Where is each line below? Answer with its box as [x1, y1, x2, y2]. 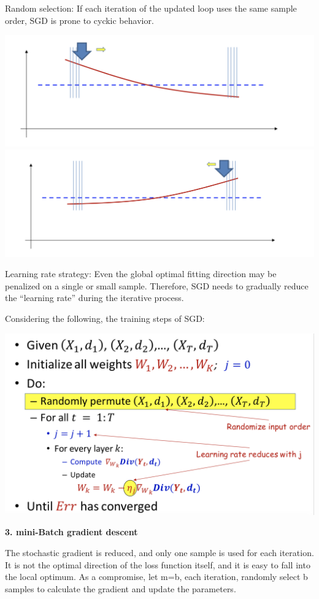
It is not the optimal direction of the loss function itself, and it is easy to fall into [5, 558, 310, 571]
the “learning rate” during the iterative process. [5, 291, 184, 304]
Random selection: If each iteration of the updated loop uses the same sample [5, 2, 297, 14]
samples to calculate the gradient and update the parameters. [5, 582, 236, 595]
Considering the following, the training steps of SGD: [5, 311, 205, 324]
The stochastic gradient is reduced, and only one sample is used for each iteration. [5, 546, 314, 559]
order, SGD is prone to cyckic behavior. [5, 13, 154, 26]
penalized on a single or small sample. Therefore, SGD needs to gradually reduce [5, 279, 309, 292]
